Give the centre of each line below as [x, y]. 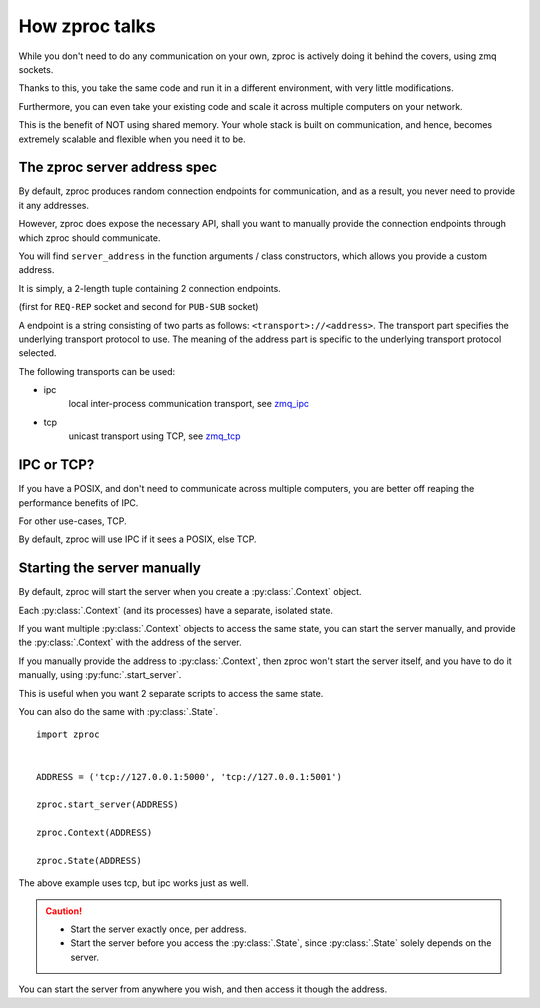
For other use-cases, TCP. [72, 521]
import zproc [68, 734]
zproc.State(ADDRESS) [89, 860]
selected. [37, 353]
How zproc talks [87, 26]
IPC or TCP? [56, 465]
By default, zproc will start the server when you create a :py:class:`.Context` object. [190, 592]
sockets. [36, 69]
